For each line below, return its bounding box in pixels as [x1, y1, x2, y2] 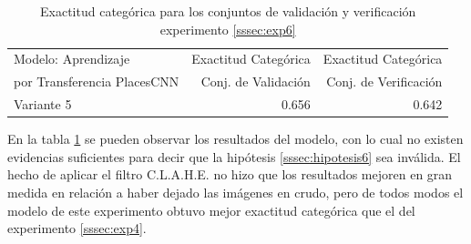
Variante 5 [14, 95, 72, 114]
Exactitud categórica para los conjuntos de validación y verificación [40, 2, 416, 20]
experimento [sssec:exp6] [159, 19, 296, 38]
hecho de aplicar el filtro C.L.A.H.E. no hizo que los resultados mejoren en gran [7, 165, 453, 184]
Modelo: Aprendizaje [14, 49, 130, 68]
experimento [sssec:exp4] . [7, 219, 147, 238]
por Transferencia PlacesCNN [14, 72, 179, 91]
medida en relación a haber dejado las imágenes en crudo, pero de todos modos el [7, 183, 464, 201]
